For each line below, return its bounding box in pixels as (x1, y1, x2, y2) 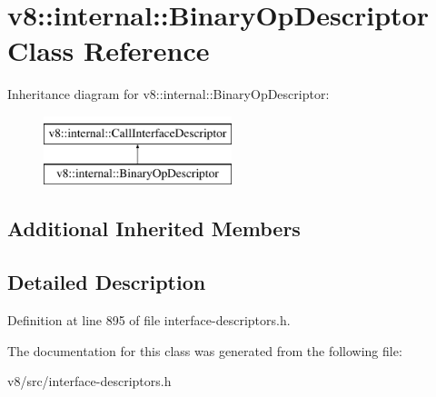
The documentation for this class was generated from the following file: (7, 341, 402, 360)
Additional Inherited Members (7, 214, 301, 243)
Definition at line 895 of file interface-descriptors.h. (7, 311, 291, 330)
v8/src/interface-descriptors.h (7, 372, 172, 391)
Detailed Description (7, 268, 206, 296)
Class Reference (7, 32, 210, 69)
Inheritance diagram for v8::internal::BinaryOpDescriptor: (7, 84, 330, 104)
